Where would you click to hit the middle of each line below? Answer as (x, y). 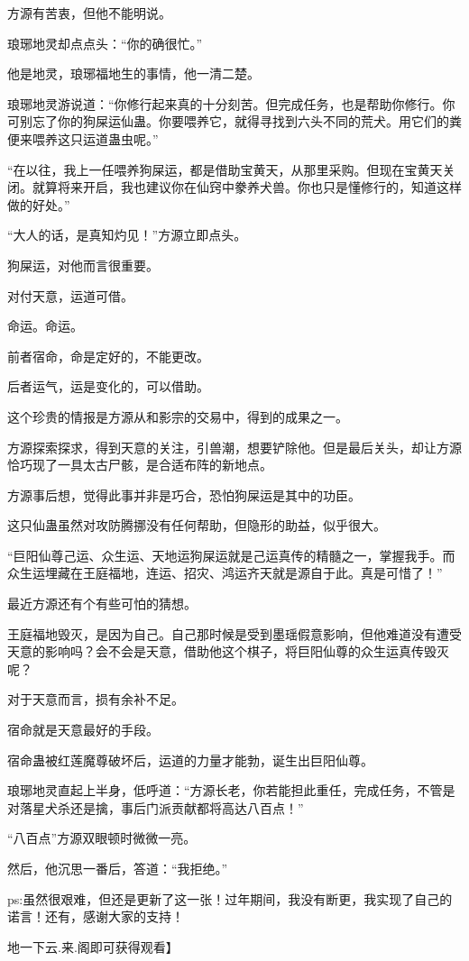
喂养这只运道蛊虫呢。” (95, 138)
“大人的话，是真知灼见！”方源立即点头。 (127, 235)
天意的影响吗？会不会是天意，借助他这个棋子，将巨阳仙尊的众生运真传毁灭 (228, 651)
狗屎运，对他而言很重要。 (83, 265)
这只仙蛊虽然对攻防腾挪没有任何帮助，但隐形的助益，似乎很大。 (197, 525)
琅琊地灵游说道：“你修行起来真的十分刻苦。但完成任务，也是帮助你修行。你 (231, 103)
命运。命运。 (45, 326)
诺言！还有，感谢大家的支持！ (96, 916)
